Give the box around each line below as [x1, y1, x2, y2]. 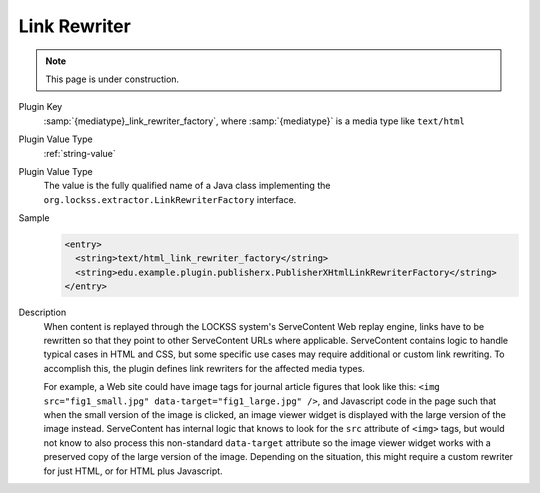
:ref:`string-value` [43, 147, 117, 159]
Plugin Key [18, 101, 63, 113]
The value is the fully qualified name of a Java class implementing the [43, 180, 331, 192]
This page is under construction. [45, 73, 180, 85]
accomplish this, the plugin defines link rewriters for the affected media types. [43, 362, 365, 374]
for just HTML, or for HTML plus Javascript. [43, 465, 224, 477]
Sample [18, 212, 50, 224]
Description [18, 306, 67, 319]
